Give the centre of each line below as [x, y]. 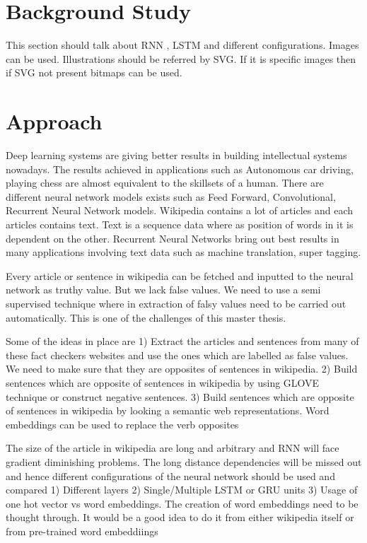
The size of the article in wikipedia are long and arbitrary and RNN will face [173, 448]
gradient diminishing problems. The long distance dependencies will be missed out [184, 461]
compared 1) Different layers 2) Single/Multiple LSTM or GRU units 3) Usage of [182, 490]
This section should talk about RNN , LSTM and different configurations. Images [182, 45]
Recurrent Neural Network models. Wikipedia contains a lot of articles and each [179, 210]
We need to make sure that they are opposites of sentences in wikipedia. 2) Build [182, 369]
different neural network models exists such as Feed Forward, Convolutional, [171, 196]
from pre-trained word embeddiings [82, 531]
